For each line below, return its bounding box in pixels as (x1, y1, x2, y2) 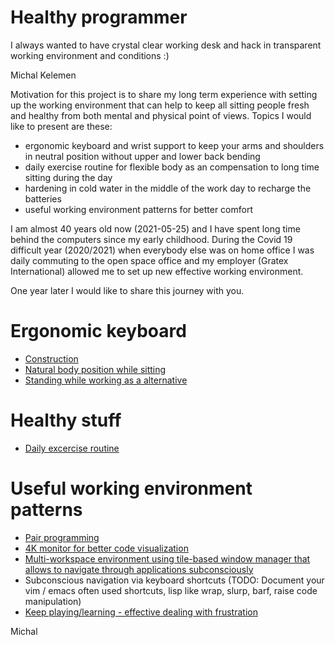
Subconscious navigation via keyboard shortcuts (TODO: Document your (24, 574, 325, 586)
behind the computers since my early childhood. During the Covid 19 (10, 233, 293, 245)
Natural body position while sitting (24, 363, 167, 375)
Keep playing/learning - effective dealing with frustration (24, 606, 258, 618)
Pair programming (24, 531, 100, 543)
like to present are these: (10, 120, 113, 132)
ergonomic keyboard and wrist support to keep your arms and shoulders (24, 139, 325, 151)
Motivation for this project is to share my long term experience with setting (10, 88, 318, 100)
